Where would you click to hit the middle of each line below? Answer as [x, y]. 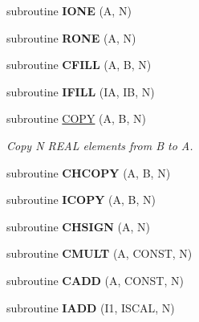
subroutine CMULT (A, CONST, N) [99, 253]
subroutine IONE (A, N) [69, 10]
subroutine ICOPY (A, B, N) [81, 200]
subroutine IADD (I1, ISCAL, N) [91, 307]
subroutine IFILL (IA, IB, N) [81, 91]
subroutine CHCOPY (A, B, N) [89, 172]
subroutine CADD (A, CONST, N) [95, 280]
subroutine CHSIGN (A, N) [79, 226]
